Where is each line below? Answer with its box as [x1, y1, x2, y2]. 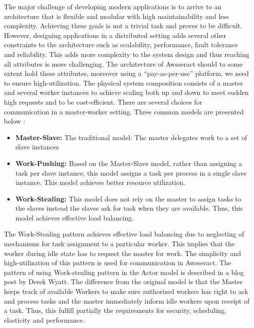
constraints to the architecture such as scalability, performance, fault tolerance [4, 39, 238, 50]
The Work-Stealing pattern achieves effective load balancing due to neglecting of [4, 229, 244, 239]
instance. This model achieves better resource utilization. [15, 177, 186, 187]
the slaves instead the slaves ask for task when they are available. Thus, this [15, 203, 243, 213]
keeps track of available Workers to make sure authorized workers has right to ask [4, 286, 248, 296]
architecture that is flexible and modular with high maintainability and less [4, 11, 229, 21]
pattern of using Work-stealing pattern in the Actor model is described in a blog [4, 267, 244, 277]
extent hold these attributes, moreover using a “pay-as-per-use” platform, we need [4, 68, 249, 78]
